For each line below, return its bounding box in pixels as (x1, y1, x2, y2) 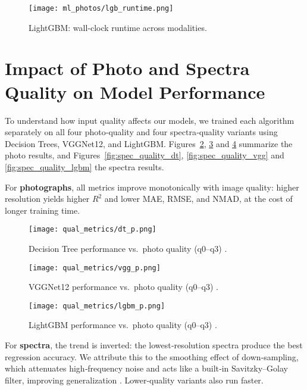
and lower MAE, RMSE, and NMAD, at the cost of (104, 192, 293, 205)
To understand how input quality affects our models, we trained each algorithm (5, 114, 295, 126)
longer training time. (5, 204, 80, 216)
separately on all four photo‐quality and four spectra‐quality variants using (5, 126, 278, 138)
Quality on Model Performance (5, 79, 265, 104)
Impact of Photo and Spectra (5, 56, 250, 80)
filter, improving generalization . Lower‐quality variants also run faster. (5, 373, 264, 386)
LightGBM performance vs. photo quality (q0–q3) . (29, 319, 217, 331)
